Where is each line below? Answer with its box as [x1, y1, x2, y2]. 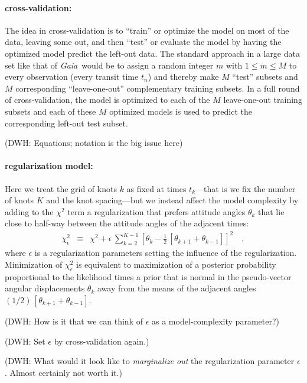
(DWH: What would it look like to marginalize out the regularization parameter [5, 355, 295, 367]
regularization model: [5, 160, 93, 172]
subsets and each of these [5, 105, 96, 117]
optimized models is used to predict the [109, 105, 252, 117]
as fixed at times [126, 182, 187, 194]
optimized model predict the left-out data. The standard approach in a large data [5, 47, 300, 59]
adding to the [5, 205, 54, 218]
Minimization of [5, 258, 63, 271]
